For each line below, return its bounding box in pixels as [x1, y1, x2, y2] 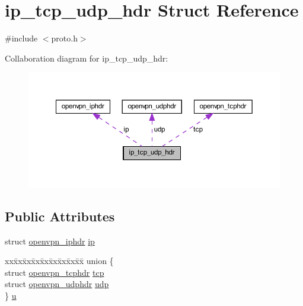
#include [5, 32, 38, 44]
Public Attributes [5, 207, 115, 225]
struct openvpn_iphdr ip [5, 234, 95, 247]
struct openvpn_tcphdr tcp [5, 266, 104, 278]
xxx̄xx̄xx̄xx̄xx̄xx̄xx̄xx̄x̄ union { [5, 255, 114, 267]
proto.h [51, 32, 78, 44]
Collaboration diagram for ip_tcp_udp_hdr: [5, 51, 168, 64]
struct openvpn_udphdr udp [5, 278, 109, 290]
